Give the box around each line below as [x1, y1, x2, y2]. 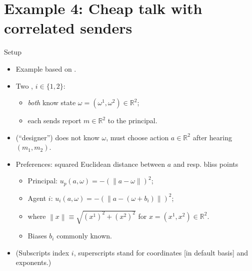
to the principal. [107, 115, 157, 126]
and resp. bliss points [173, 158, 238, 169]
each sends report [27, 115, 81, 126]
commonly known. [56, 230, 112, 241]
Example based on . [15, 63, 76, 74]
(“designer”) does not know [15, 132, 99, 142]
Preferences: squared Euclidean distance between [15, 158, 165, 169]
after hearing [192, 132, 232, 142]
